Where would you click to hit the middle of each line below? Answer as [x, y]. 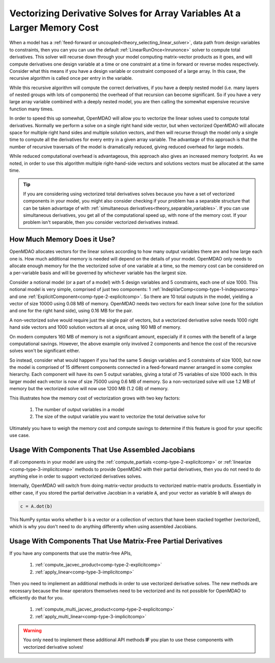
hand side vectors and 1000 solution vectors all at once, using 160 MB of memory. [95, 327]
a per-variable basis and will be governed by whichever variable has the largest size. [98, 273]
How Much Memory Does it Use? [62, 239]
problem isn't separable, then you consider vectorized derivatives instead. [101, 222]
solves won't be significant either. [45, 351]
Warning [32, 630]
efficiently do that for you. [36, 597]
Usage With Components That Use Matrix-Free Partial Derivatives [116, 541]
